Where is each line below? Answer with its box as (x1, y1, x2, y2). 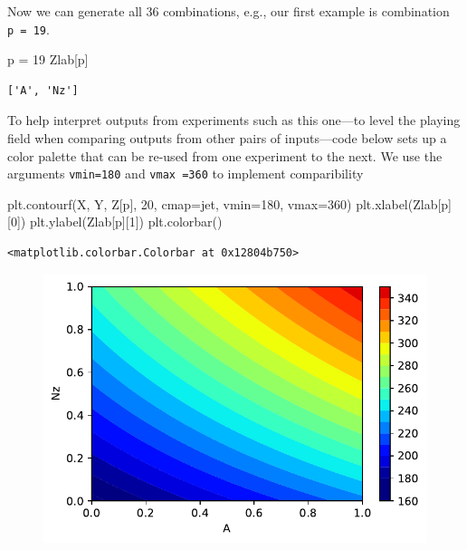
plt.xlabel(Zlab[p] (356, 194, 452, 213)
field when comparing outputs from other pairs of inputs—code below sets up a (7, 129, 447, 148)
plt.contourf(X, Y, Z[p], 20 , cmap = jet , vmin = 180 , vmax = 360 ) (7, 194, 352, 213)
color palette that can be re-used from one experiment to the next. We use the (7, 146, 443, 165)
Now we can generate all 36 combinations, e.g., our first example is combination (7, 2, 450, 20)
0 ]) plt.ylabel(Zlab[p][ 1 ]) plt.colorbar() (10, 212, 223, 231)
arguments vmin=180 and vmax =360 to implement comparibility (7, 164, 364, 183)
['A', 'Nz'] (7, 83, 79, 97)
